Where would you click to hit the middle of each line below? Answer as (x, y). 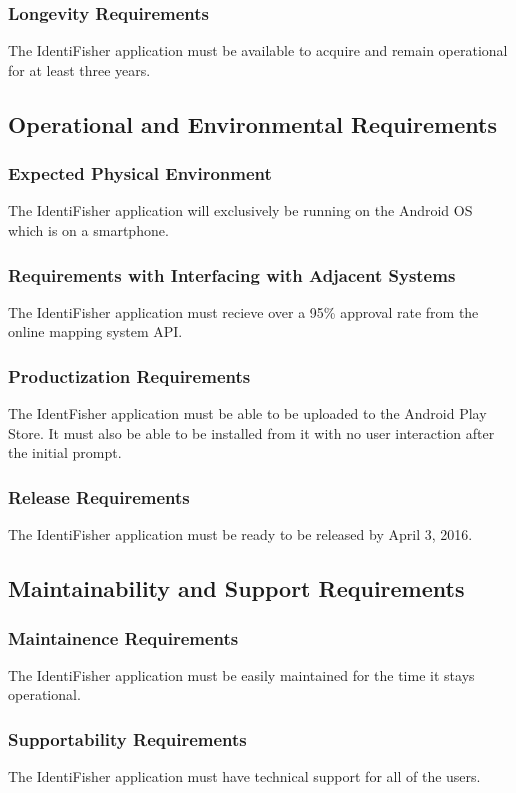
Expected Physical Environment (140, 173)
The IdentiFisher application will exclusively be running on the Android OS (240, 210)
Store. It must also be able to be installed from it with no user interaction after (251, 432)
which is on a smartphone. (88, 230)
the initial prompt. (65, 452)
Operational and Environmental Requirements (252, 123)
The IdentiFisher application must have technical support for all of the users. (244, 776)
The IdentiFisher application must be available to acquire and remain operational (258, 50)
